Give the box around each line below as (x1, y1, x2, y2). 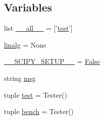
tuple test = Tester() (4, 89, 67, 100)
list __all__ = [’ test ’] (4, 23, 73, 33)
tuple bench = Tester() (4, 106, 74, 117)
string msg (4, 72, 36, 83)
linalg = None (4, 39, 47, 50)
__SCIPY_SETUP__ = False (4, 56, 100, 66)
